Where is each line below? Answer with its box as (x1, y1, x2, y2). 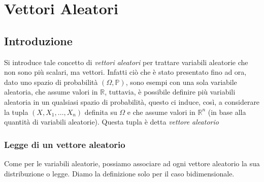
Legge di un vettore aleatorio (4, 138, 125, 150)
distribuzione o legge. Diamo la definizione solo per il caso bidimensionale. (4, 168, 235, 178)
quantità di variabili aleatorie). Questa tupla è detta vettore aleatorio (4, 116, 219, 127)
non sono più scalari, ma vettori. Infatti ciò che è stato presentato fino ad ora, (4, 67, 247, 77)
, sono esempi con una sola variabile (125, 76, 237, 87)
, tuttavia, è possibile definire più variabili (105, 86, 236, 97)
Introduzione (4, 33, 73, 48)
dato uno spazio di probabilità (4, 76, 98, 87)
